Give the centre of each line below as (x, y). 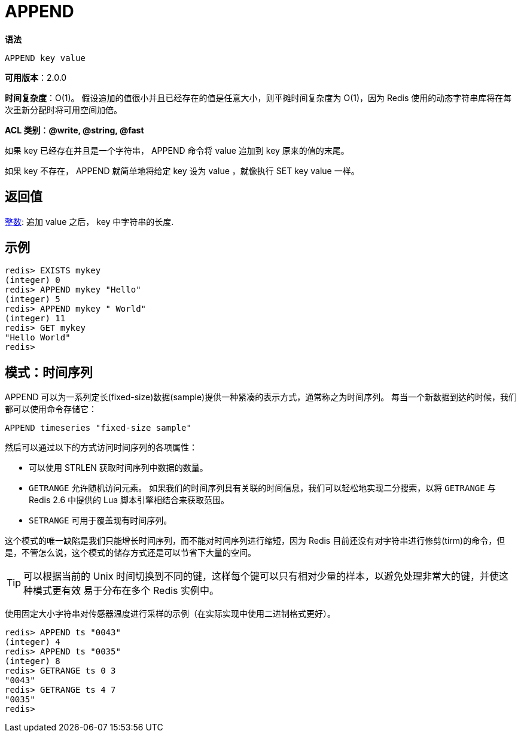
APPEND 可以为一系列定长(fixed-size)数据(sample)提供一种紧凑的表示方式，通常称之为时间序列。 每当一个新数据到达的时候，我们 (261, 397)
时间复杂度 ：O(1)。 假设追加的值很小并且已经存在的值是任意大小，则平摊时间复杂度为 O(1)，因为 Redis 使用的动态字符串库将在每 (258, 98)
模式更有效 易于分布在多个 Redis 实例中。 (126, 591)
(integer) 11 (35, 319)
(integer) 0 (33, 280)
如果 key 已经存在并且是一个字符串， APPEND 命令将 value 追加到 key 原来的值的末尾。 (177, 150)
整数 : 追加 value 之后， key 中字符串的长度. (89, 221)
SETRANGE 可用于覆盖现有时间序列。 (100, 520)
